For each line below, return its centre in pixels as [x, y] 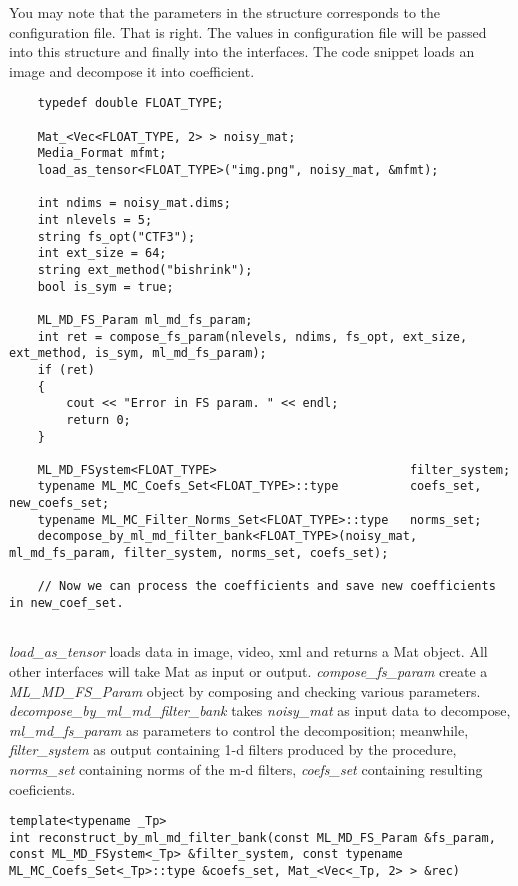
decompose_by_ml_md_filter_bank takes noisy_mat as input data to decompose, [260, 710]
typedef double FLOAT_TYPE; [130, 103]
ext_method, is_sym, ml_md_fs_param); [138, 353]
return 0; [98, 419]
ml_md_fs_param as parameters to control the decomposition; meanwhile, [239, 729]
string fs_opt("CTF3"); [116, 236]
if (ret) [66, 369]
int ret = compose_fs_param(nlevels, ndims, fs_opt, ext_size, [252, 336]
